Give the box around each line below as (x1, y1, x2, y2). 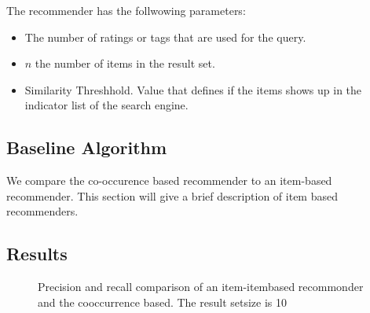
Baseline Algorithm (6, 135, 167, 160)
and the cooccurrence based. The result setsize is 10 (38, 293, 288, 310)
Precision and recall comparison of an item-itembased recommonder (38, 278, 364, 295)
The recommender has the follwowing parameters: (6, 2, 246, 18)
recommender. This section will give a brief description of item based (6, 187, 338, 204)
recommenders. (6, 203, 79, 219)
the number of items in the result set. (35, 55, 215, 72)
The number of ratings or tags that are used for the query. (24, 28, 306, 45)
